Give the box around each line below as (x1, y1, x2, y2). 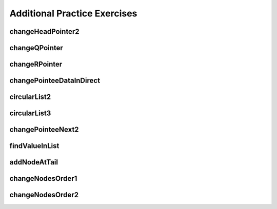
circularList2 (9, 93, 51, 101)
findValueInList (9, 141, 60, 151)
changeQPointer (9, 44, 64, 52)
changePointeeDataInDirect (9, 76, 100, 85)
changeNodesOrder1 (9, 174, 77, 183)
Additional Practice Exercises (9, 8, 137, 19)
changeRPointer (9, 60, 63, 69)
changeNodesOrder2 (9, 191, 79, 199)
